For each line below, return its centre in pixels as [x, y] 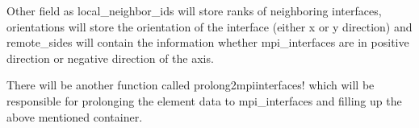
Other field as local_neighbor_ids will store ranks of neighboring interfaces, [194, 10]
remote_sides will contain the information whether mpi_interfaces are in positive [208, 42]
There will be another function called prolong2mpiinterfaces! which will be [191, 85]
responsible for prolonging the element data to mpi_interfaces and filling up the [204, 100]
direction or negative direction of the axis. [110, 58]
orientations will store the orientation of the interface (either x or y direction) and [209, 26]
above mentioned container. [75, 116]
